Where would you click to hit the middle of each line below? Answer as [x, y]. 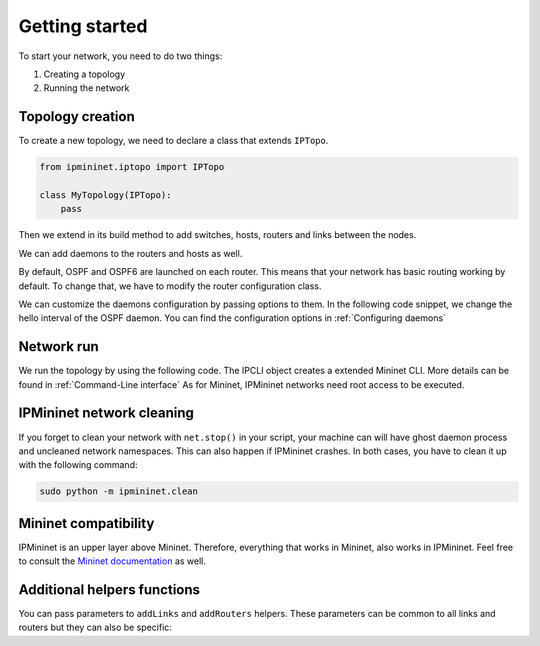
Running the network [86, 88]
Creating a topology [84, 74]
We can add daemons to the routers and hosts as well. [130, 253]
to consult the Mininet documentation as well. [112, 561]
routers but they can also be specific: [95, 627]
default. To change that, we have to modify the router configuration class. [170, 286]
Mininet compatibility [86, 523]
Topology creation [76, 116]
